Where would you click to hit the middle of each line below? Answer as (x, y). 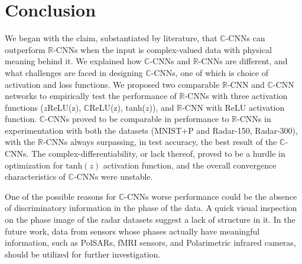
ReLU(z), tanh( (118, 107)
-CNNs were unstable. (113, 176)
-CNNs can (245, 38)
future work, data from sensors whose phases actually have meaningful (132, 231)
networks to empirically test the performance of (91, 96)
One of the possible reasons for (61, 196)
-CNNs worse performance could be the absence (211, 196)
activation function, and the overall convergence (190, 165)
